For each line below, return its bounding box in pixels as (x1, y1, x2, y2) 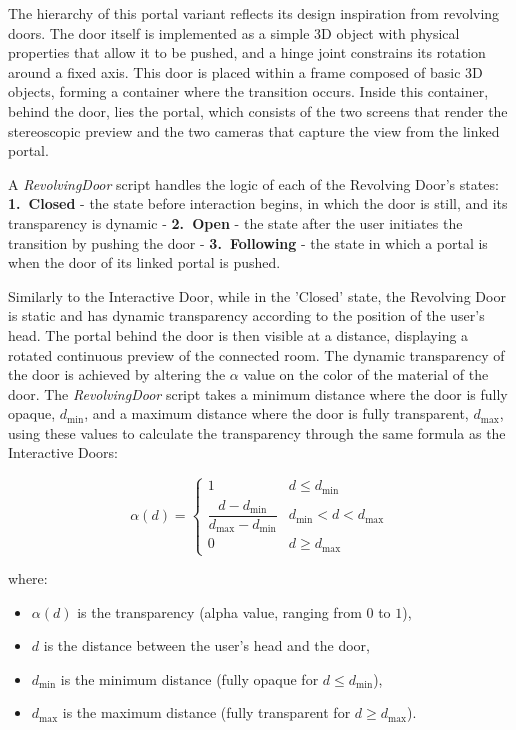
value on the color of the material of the (243, 364, 489, 385)
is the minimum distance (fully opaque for (60, 668, 319, 689)
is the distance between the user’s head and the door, (43, 635, 370, 656)
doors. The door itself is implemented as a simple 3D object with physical (8, 22, 460, 43)
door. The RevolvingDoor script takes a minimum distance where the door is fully (8, 383, 508, 404)
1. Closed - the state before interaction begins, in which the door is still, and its (8, 193, 508, 214)
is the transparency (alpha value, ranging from (77, 601, 362, 622)
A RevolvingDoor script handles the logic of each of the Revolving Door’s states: (8, 173, 499, 194)
